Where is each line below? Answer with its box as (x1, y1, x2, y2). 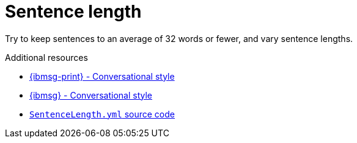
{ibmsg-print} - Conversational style (29, 71, 175, 82)
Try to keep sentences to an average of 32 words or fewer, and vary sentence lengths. (5, 33, 353, 44)
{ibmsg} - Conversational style (29, 89, 152, 100)
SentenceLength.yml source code (29, 108, 175, 119)
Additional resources (5, 52, 88, 63)
